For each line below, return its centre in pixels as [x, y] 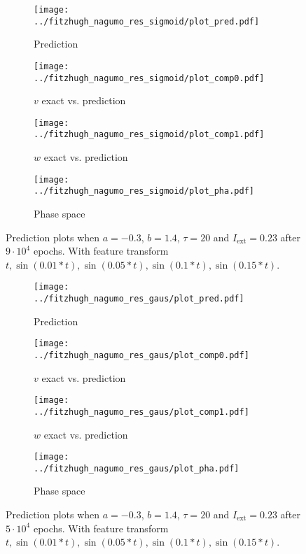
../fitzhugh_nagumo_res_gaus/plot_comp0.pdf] [141, 355]
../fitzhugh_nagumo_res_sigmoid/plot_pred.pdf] [147, 21]
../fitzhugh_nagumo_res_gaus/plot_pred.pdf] [139, 299]
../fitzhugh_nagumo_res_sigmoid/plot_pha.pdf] [144, 191]
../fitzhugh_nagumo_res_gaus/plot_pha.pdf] [137, 468]
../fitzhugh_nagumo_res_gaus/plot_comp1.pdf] [141, 412]
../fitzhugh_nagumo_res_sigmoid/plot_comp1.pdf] [149, 135]
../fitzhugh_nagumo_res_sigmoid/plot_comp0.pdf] [149, 78]
